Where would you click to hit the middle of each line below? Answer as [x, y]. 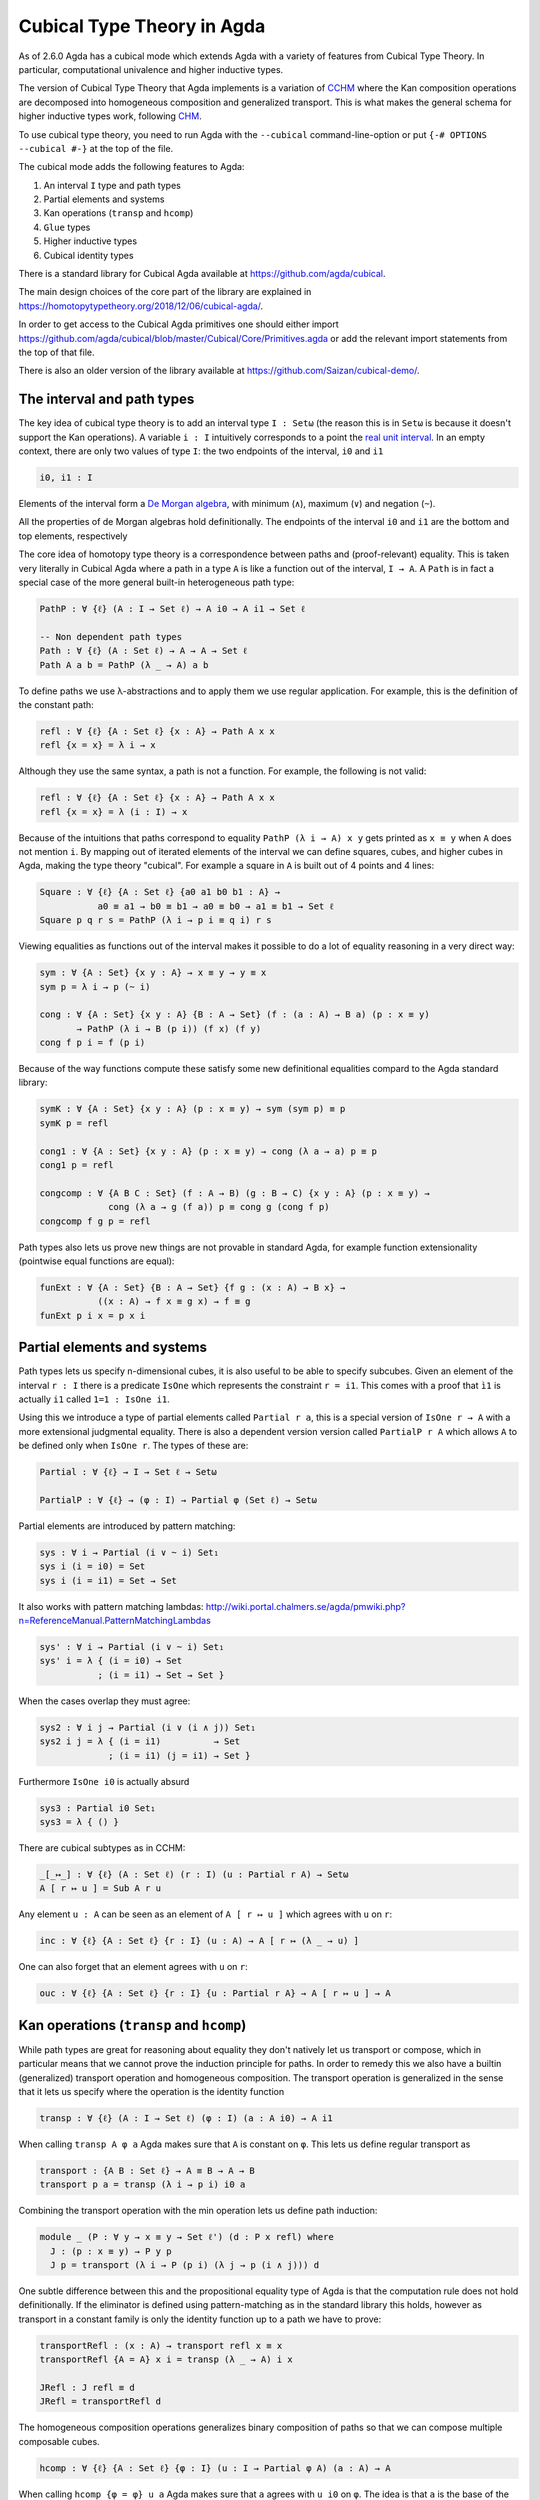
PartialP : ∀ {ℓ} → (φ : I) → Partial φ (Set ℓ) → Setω [178, 1499]
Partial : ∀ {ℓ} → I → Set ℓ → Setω [128, 1472]
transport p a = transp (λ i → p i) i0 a [142, 2184]
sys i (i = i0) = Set [92, 1566]
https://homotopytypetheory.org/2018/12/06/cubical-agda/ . [141, 306]
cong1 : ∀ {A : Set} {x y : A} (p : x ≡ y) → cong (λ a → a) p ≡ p [208, 1151]
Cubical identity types [88, 255]
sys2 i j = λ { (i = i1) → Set [139, 1741]
